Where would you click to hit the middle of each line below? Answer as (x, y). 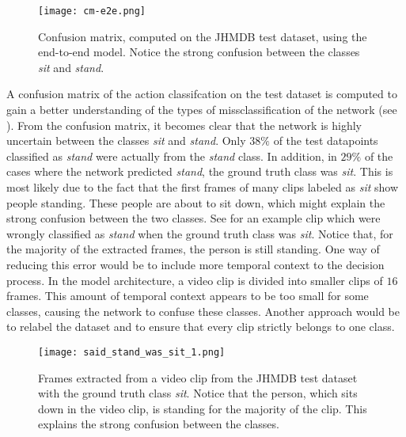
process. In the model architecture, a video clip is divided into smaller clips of (195, 280)
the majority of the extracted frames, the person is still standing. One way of (193, 249)
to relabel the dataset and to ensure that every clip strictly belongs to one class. (201, 327)
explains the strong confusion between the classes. (159, 424)
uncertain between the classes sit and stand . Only (126, 141)
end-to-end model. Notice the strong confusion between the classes (199, 52)
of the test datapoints (326, 141)
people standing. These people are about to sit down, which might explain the (196, 202)
